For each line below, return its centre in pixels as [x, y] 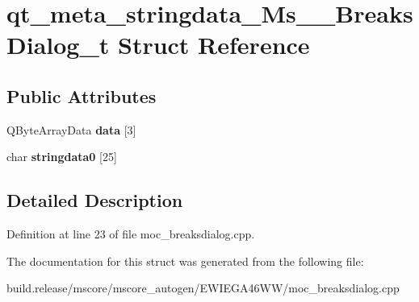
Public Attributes [82, 95]
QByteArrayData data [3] [71, 129]
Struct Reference [214, 45]
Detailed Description [95, 200]
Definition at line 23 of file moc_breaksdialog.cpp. [131, 234]
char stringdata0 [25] [62, 157]
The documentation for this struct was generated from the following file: [185, 261]
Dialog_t [58, 45]
